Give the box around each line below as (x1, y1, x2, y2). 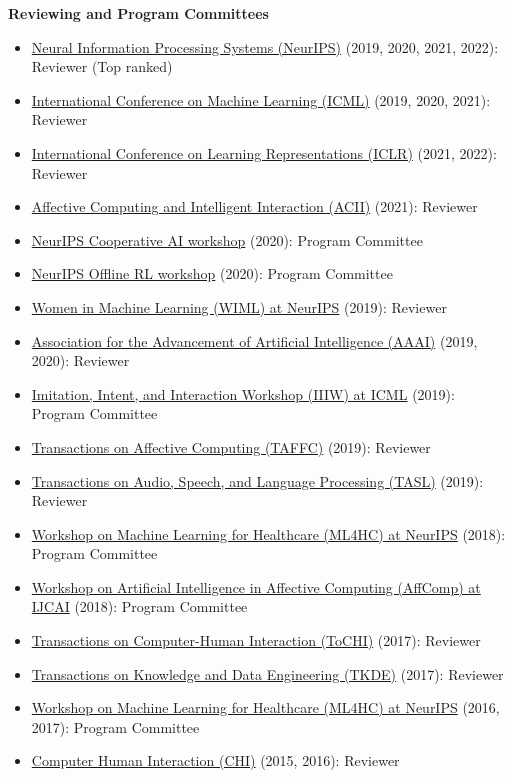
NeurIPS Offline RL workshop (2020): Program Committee (31, 263, 393, 284)
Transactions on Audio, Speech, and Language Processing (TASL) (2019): (31, 470, 484, 491)
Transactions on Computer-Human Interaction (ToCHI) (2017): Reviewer (31, 630, 481, 651)
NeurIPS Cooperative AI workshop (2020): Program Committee (31, 229, 423, 250)
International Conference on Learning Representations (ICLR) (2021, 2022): (31, 142, 497, 163)
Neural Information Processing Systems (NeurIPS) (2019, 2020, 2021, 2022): (31, 36, 499, 57)
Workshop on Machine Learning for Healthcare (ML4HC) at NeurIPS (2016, (31, 697, 500, 718)
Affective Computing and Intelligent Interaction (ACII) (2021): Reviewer (31, 196, 478, 217)
